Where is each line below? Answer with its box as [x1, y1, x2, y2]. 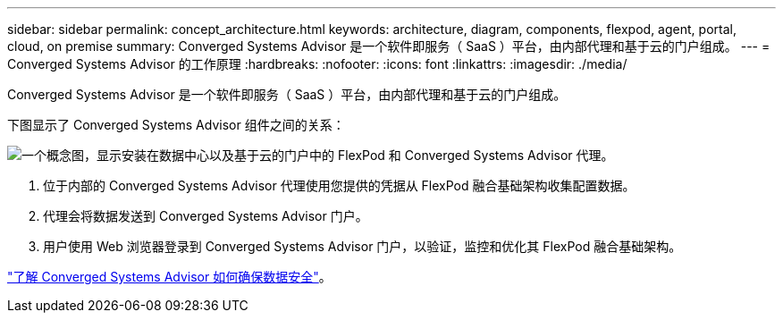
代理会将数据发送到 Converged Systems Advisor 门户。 [43, 208, 368, 223]
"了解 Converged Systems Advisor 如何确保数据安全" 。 [7, 269, 332, 284]
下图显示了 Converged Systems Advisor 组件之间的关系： [7, 117, 345, 132]
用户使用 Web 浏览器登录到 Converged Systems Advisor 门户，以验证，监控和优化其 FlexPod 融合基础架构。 [43, 239, 682, 254]
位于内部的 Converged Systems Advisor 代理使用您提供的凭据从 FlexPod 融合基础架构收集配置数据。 [43, 178, 636, 193]
